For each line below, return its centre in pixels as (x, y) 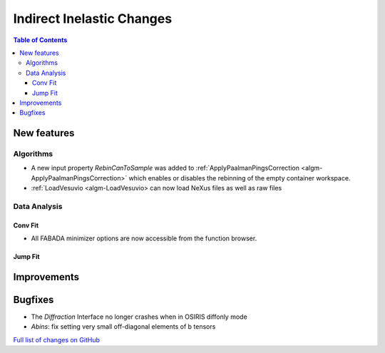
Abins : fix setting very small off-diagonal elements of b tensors (123, 327)
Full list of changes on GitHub (56, 339)
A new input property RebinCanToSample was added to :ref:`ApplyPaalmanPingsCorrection (165, 168)
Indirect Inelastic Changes (93, 19)
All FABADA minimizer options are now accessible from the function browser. (144, 238)
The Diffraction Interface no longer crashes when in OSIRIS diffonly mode (139, 317)
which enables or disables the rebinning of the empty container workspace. (240, 178)
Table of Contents (40, 40)
